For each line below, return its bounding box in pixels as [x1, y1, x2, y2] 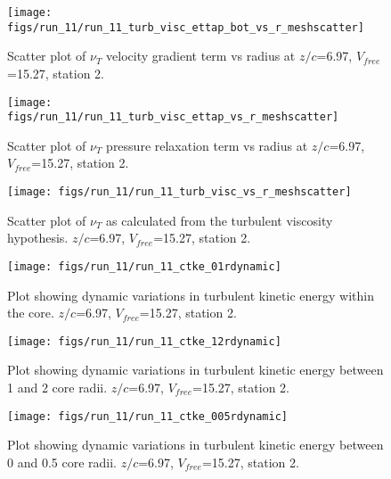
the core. [7, 303, 54, 322]
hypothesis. [7, 228, 69, 247]
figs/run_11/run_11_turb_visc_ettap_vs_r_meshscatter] [7, 111, 339, 124]
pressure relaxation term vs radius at [106, 136, 308, 154]
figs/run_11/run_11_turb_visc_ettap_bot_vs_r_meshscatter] [7, 21, 364, 34]
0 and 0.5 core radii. [7, 452, 117, 471]
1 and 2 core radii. [7, 377, 108, 396]
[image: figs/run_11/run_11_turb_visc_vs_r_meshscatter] [7, 186, 352, 198]
